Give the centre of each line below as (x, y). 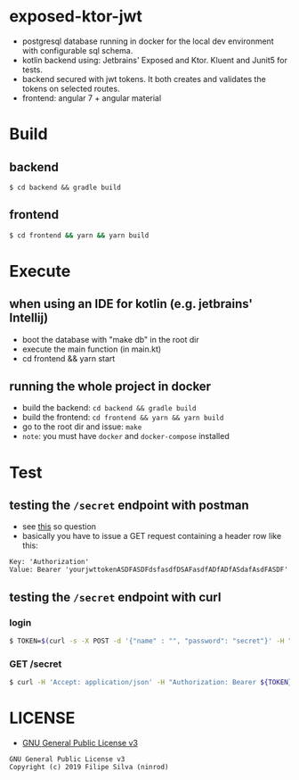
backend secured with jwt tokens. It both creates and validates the (144, 79)
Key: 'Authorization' (49, 562)
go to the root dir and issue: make (82, 427)
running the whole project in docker (110, 387)
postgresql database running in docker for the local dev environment (148, 41)
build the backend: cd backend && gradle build (109, 408)
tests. (32, 70)
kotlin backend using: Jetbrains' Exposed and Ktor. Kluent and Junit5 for (154, 60)
